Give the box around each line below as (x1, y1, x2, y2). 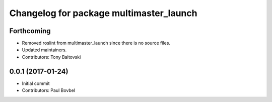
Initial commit (22, 80, 50, 86)
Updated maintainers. (22, 47, 67, 53)
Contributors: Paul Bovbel (22, 87, 76, 93)
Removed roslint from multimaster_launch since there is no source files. (22, 40, 171, 46)
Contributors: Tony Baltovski (22, 54, 81, 60)
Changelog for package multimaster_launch (9, 8, 197, 19)
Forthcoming (9, 27, 51, 35)
